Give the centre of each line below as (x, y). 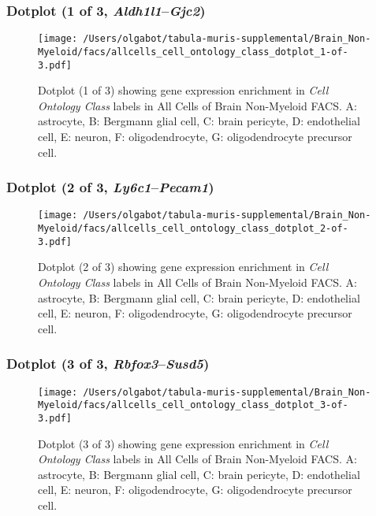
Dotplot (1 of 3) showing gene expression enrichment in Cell (183, 90)
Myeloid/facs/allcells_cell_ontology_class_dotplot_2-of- (193, 229)
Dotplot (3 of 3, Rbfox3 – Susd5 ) (108, 364)
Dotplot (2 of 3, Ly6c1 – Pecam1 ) (110, 187)
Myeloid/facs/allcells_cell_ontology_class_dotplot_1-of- (193, 52)
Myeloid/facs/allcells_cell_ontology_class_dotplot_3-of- (193, 405)
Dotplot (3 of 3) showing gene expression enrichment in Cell (183, 443)
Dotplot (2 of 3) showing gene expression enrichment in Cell (183, 267)
